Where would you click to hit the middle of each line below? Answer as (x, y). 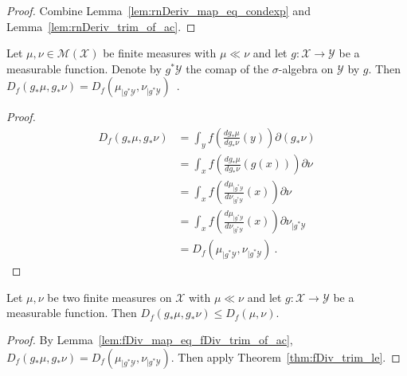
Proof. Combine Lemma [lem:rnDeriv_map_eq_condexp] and (158, 10)
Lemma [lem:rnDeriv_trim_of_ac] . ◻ (101, 26)
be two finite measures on (110, 297)
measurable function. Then (72, 313)
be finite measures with (160, 53)
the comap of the (227, 68)
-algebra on (306, 68)
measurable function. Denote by (84, 68)
